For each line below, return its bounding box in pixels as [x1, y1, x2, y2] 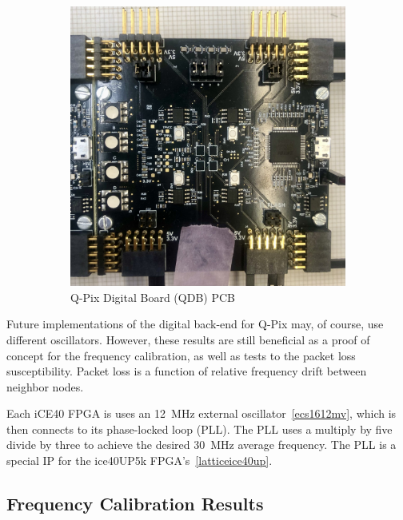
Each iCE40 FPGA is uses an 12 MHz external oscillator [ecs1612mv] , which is [6, 405, 397, 422]
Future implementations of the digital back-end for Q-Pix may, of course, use [6, 316, 384, 332]
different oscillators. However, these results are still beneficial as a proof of [6, 331, 370, 347]
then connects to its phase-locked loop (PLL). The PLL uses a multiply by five [6, 420, 393, 437]
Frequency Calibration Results [6, 491, 264, 516]
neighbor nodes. [6, 378, 84, 395]
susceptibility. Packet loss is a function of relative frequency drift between [6, 363, 367, 379]
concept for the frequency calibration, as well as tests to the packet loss [6, 347, 356, 363]
